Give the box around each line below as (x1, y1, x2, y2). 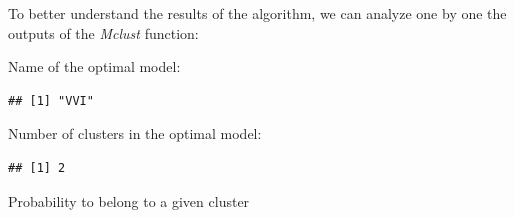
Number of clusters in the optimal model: (8, 123, 262, 144)
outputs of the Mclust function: (8, 22, 199, 43)
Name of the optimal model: (8, 56, 181, 77)
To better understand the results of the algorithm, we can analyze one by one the (8, 3, 507, 23)
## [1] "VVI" (8, 93, 94, 108)
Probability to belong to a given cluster (8, 190, 250, 211)
